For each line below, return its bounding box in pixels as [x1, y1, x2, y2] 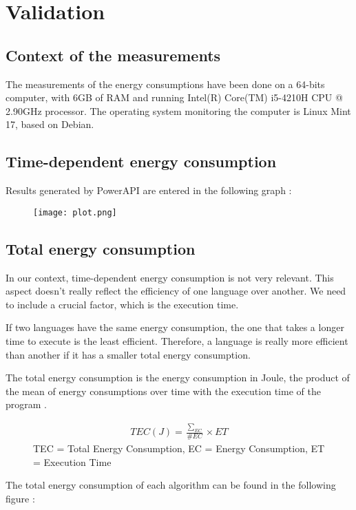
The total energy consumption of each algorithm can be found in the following [6, 478, 336, 492]
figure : [6, 491, 35, 505]
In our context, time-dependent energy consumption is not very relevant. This [6, 270, 334, 284]
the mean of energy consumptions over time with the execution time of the [6, 383, 321, 398]
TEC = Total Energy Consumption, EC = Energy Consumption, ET [33, 441, 325, 456]
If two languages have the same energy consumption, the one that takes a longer [6, 320, 344, 334]
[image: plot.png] [33, 207, 117, 217]
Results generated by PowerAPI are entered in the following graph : [6, 183, 292, 198]
